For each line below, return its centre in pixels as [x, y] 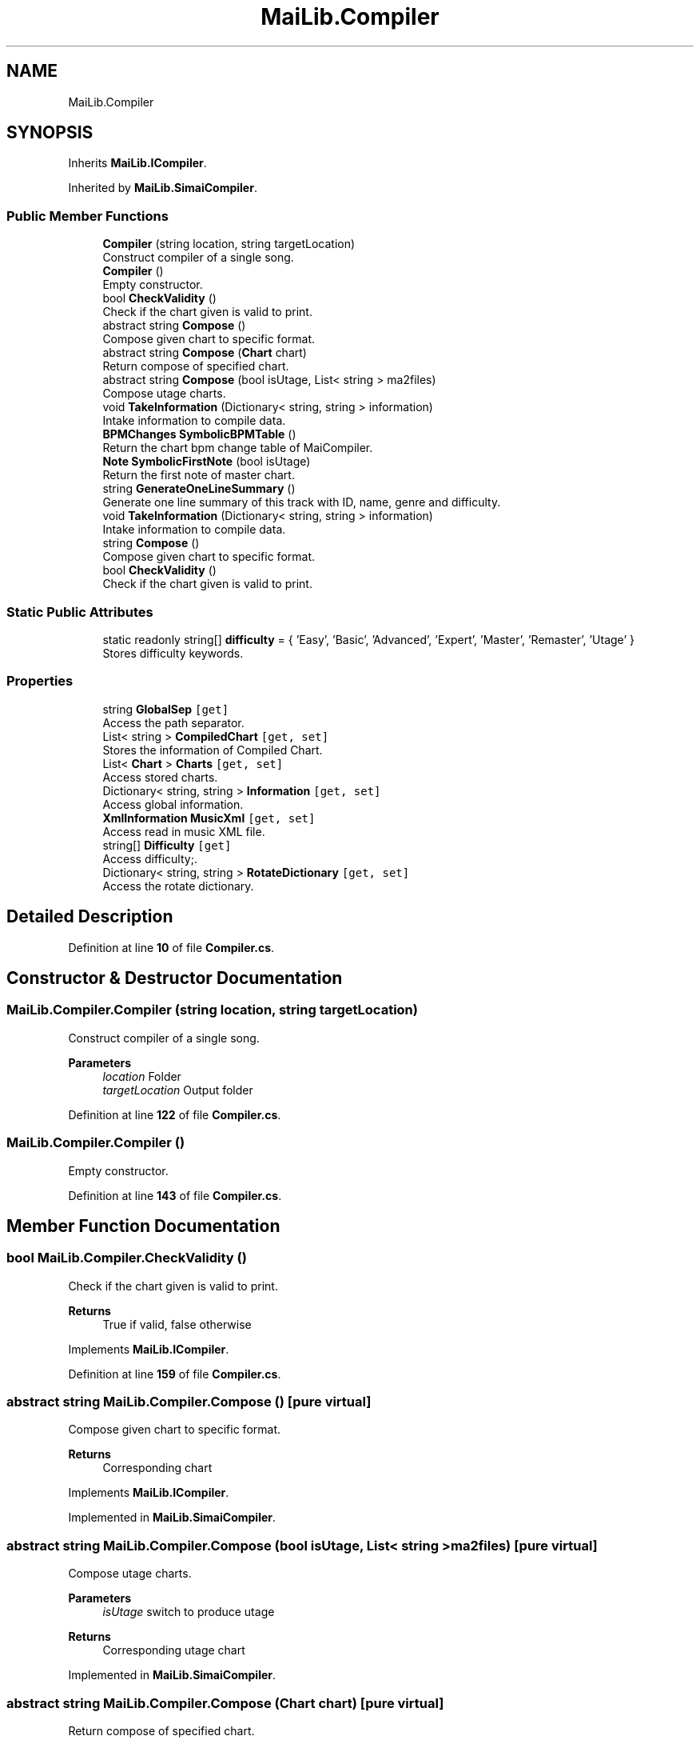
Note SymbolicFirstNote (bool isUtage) [207, 462]
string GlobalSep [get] [166, 709]
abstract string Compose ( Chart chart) [205, 353]
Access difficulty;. [150, 858]
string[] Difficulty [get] [167, 845]
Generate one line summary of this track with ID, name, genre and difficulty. [302, 502]
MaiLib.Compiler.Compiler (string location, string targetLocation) [212, 1010]
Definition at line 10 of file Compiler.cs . [171, 947]
